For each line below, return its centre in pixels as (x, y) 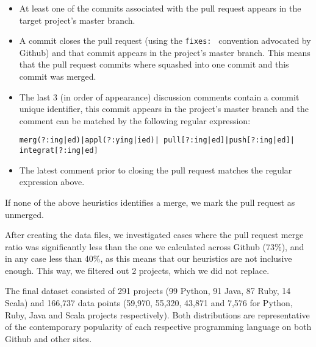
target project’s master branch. (77, 20)
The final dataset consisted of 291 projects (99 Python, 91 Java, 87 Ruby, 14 (148, 291)
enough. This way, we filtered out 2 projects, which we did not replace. (137, 270)
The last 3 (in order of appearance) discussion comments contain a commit (159, 96)
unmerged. (24, 214)
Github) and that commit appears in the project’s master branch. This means (165, 52)
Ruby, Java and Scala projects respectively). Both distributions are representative (157, 314)
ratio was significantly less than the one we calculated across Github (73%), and (155, 246)
